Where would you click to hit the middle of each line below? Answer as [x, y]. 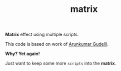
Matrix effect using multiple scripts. [42, 35]
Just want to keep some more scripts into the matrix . [61, 64]
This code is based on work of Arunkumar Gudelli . [57, 44]
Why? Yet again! [22, 54]
